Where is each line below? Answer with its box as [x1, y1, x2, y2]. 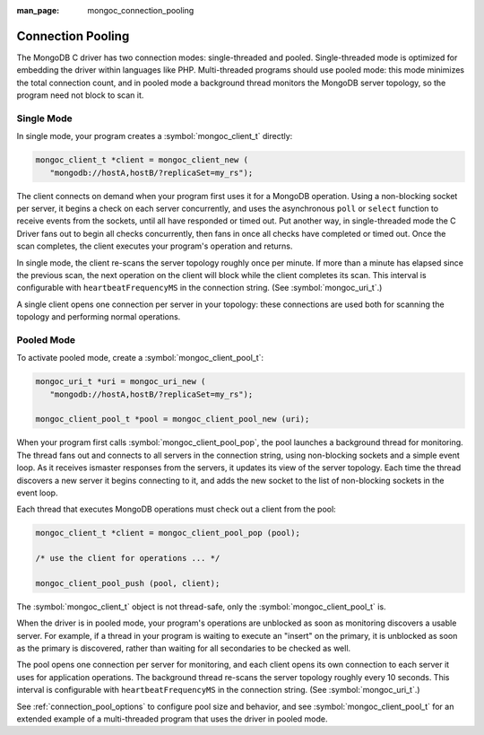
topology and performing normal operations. [16, 311, 181, 322]
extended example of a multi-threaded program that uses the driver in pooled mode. [16, 713, 328, 724]
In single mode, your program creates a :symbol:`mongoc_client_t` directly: [16, 131, 293, 142]
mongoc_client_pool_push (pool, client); [35, 578, 220, 588]
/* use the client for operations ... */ [35, 553, 220, 564]
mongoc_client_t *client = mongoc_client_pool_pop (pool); [35, 528, 300, 538]
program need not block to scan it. [16, 90, 144, 101]
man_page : [16, 5, 60, 15]
